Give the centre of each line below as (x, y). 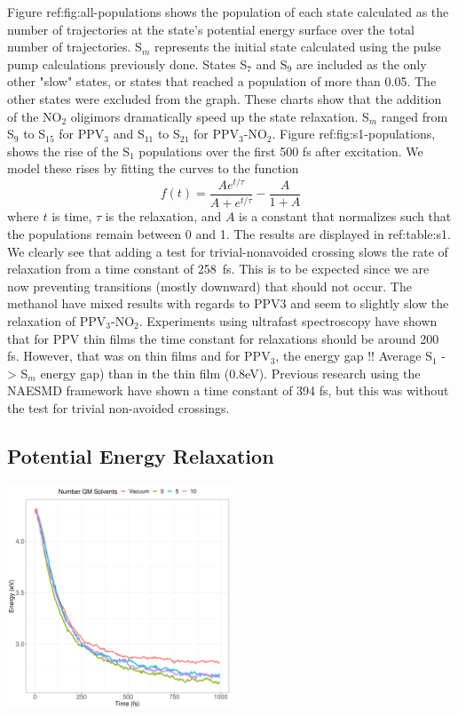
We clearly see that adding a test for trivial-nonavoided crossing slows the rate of (228, 251)
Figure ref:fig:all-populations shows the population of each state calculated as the (228, 12)
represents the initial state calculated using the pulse (297, 47)
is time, (72, 216)
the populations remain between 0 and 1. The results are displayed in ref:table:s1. (229, 234)
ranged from (415, 116)
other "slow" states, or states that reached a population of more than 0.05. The (222, 81)
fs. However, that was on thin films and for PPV (139, 356)
